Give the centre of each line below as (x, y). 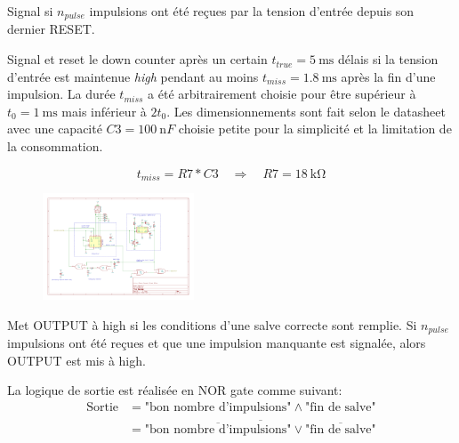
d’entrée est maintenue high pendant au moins (133, 76)
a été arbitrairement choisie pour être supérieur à (282, 94)
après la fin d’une (388, 76)
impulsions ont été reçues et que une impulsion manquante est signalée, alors (217, 343)
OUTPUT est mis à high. (76, 360)
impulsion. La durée (61, 94)
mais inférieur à (104, 111)
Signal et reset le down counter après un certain (137, 59)
